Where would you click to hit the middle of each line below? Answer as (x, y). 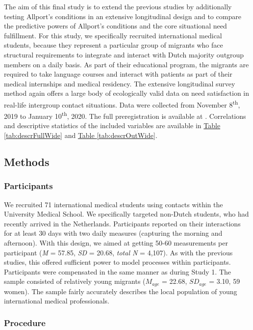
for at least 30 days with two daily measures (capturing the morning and (113, 233)
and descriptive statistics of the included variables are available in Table (112, 125)
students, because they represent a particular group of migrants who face (114, 45)
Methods (27, 162)
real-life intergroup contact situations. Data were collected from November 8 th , (122, 104)
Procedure (25, 322)
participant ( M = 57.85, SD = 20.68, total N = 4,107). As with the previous (118, 252)
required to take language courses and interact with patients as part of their (118, 74)
